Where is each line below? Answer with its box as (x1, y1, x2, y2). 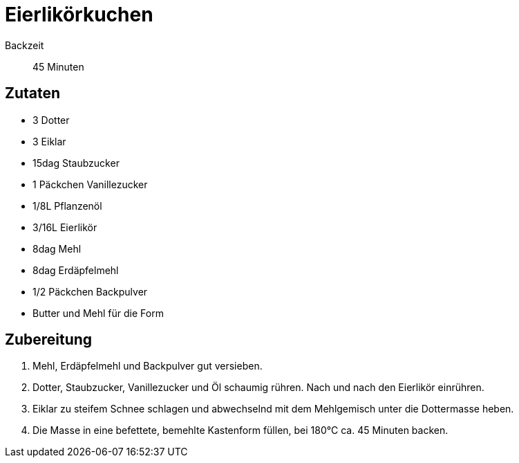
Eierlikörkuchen (5, 3, 153, 26)
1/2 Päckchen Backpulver (32, 285, 148, 298)
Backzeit (5, 39, 44, 51)
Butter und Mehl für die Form (32, 307, 164, 319)
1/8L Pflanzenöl (32, 199, 102, 212)
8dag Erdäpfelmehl (32, 264, 119, 276)
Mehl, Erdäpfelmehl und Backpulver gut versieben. (32, 360, 263, 372)
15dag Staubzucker (32, 156, 120, 169)
